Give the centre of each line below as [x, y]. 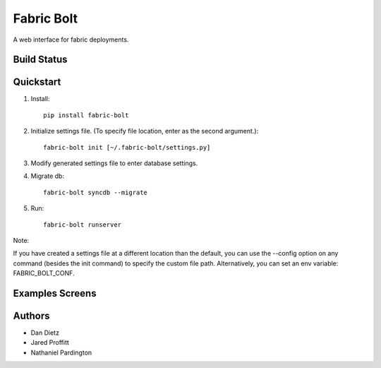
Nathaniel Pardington [61, 352]
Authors [31, 315]
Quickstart [37, 82]
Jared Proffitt [50, 343]
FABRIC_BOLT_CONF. [44, 273]
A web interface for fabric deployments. [71, 40]
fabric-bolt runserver [83, 225]
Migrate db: [48, 176]
